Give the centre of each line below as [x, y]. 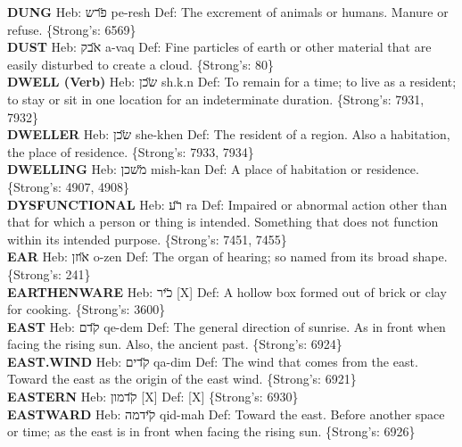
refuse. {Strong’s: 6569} [72, 29]
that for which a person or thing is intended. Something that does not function [223, 222]
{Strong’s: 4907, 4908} [69, 186]
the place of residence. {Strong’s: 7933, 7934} [131, 151]
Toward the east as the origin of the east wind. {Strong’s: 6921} [182, 379]
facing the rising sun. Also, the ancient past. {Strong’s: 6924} [175, 344]
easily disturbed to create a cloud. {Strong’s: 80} [141, 64]
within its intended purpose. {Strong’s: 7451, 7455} [147, 239]
